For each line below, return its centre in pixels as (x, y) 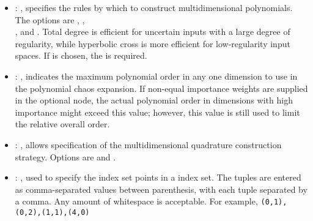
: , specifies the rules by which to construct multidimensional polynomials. (154, 7)
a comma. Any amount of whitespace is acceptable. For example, (136, 201)
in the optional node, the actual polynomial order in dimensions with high (154, 100)
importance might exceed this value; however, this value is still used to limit (157, 112)
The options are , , (50, 19)
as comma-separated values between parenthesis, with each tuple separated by (161, 189)
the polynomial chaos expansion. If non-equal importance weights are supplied (161, 88)
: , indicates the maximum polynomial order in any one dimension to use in (156, 76)
